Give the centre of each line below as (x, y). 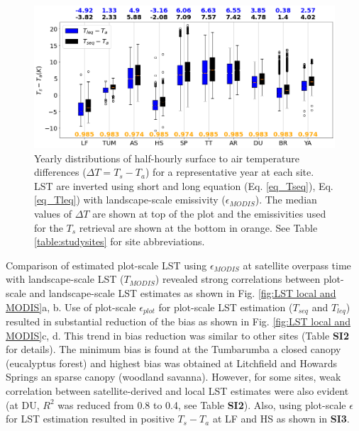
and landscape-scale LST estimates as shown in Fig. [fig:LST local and (183, 293)
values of (53, 214)
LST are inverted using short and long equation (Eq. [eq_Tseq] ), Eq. (184, 185)
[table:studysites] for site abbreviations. (120, 241)
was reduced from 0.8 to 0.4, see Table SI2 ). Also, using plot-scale (202, 404)
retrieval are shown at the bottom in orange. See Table (198, 227)
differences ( (60, 172)
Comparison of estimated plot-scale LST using (106, 265)
